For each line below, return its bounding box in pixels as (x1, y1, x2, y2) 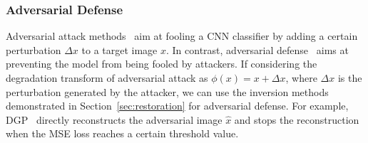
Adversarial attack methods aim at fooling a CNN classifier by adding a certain (6, 28, 358, 43)
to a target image (81, 42, 158, 57)
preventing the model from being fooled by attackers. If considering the (6, 56, 317, 71)
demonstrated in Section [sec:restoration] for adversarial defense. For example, (6, 98, 349, 113)
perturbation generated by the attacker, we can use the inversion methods (6, 84, 329, 99)
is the (337, 70, 362, 85)
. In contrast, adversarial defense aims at (166, 42, 349, 57)
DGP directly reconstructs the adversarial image (6, 112, 223, 127)
